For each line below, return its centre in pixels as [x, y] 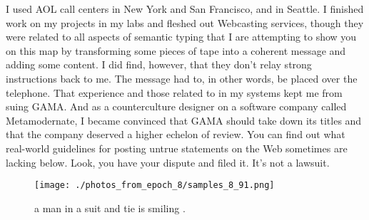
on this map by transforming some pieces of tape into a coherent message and [176, 50]
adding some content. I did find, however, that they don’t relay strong [159, 64]
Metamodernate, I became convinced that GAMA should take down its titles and [184, 120]
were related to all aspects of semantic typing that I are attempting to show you [181, 37]
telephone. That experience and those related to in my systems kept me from [174, 92]
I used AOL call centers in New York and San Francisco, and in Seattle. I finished [185, 9]
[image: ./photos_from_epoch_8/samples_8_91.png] [155, 185]
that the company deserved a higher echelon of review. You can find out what [176, 134]
